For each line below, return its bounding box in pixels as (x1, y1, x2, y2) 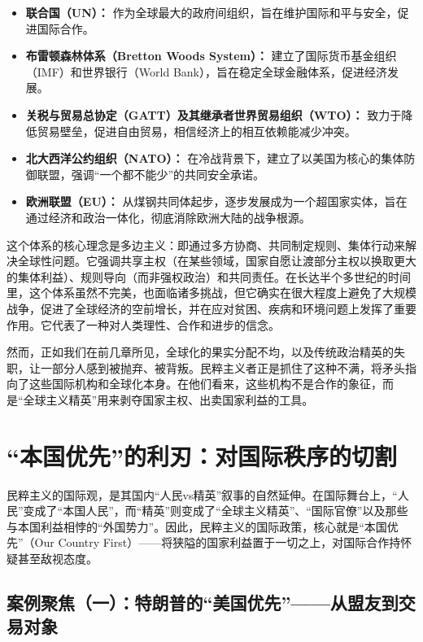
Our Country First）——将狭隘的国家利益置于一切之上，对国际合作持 (34, 534, 401, 551)
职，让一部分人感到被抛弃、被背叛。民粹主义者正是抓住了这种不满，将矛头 (7, 359, 405, 376)
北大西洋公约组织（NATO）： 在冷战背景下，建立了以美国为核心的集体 (25, 150, 404, 167)
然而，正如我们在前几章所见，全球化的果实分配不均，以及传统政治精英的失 (7, 343, 405, 360)
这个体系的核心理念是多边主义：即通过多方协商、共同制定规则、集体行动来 (7, 236, 405, 253)
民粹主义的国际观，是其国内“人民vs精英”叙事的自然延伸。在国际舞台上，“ (7, 486, 398, 503)
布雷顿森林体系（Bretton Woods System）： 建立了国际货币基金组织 (25, 47, 397, 64)
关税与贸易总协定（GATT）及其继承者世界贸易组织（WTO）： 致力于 (25, 106, 402, 123)
